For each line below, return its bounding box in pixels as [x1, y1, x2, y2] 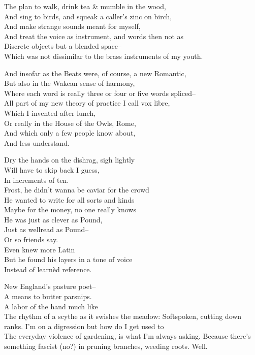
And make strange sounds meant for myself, [4, 21, 141, 31]
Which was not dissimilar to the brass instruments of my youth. [4, 50, 203, 61]
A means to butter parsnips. [4, 291, 92, 302]
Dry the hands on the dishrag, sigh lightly [4, 154, 135, 165]
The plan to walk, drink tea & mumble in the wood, [4, 1, 166, 11]
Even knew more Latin [4, 244, 75, 254]
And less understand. [4, 137, 70, 148]
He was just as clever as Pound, [4, 214, 103, 224]
